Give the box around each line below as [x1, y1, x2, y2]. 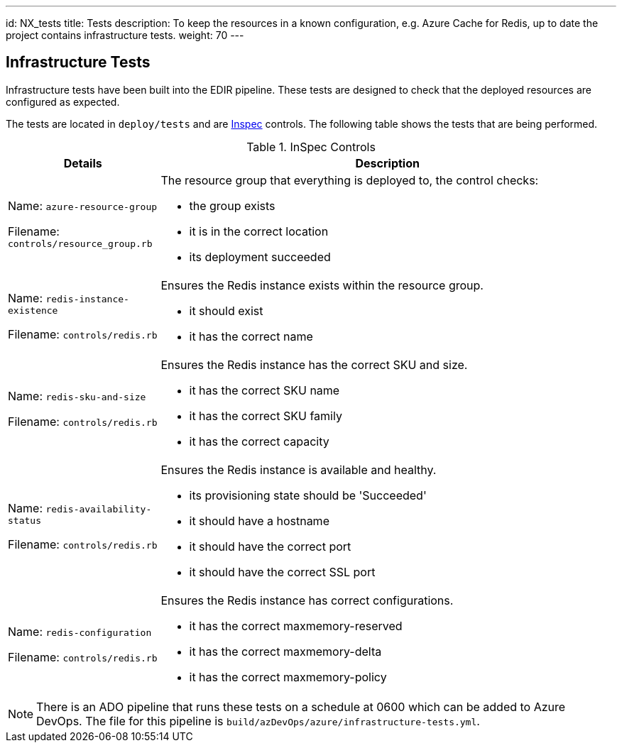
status [8, 515, 41, 527]
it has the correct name [189, 329, 313, 343]
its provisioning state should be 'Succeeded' [189, 488, 427, 502]
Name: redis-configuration [8, 624, 152, 639]
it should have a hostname [189, 513, 329, 528]
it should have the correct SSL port [189, 564, 376, 579]
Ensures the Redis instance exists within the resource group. [160, 277, 484, 292]
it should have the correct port [189, 539, 351, 554]
